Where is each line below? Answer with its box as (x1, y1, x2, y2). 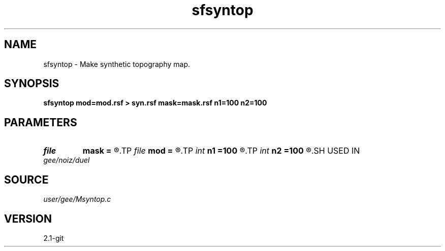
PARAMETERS (4, 116, 77, 129)
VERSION (4, 212, 52, 225)
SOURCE (4, 173, 49, 186)
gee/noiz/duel (43, 156, 90, 165)
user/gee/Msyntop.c (43, 195, 111, 204)
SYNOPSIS (4, 77, 59, 90)
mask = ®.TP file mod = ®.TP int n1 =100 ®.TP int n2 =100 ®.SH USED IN (82, 146, 360, 156)
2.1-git (43, 233, 64, 242)
